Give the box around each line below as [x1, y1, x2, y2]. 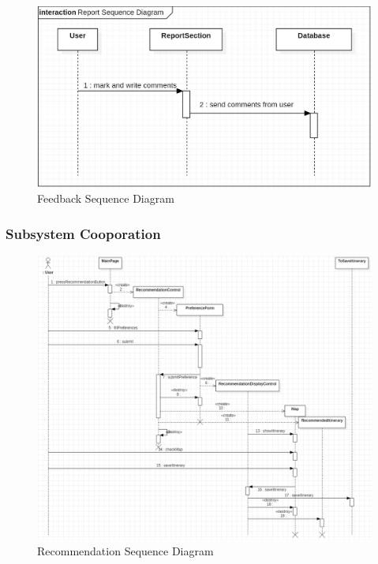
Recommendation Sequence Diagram [37, 543, 214, 559]
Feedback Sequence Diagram [37, 190, 174, 207]
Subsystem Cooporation [6, 223, 161, 243]
